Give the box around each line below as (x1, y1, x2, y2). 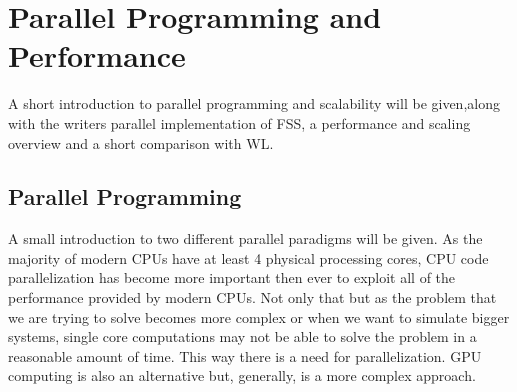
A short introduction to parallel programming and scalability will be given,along (8, 93, 500, 114)
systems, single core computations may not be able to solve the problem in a (8, 326, 477, 347)
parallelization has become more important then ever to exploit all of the (8, 267, 456, 288)
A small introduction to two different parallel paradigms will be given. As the (8, 228, 483, 249)
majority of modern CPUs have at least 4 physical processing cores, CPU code (8, 247, 489, 268)
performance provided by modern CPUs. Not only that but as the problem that (8, 287, 497, 308)
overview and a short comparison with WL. (8, 132, 274, 153)
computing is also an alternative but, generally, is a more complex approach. (8, 365, 476, 386)
